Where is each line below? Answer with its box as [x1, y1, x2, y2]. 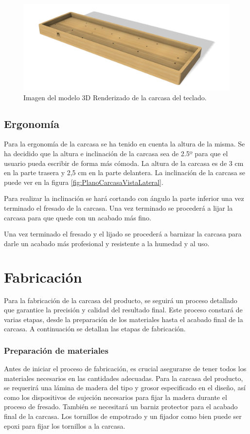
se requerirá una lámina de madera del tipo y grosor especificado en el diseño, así [4, 382, 246, 393]
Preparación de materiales [4, 344, 108, 356]
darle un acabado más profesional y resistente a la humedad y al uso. [4, 238, 210, 248]
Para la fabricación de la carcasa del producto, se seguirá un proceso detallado [4, 295, 237, 305]
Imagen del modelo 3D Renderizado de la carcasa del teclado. [23, 92, 207, 102]
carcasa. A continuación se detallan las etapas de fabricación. [4, 324, 186, 334]
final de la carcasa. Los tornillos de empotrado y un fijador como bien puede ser [4, 411, 242, 421]
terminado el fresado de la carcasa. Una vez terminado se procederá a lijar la [4, 203, 233, 213]
